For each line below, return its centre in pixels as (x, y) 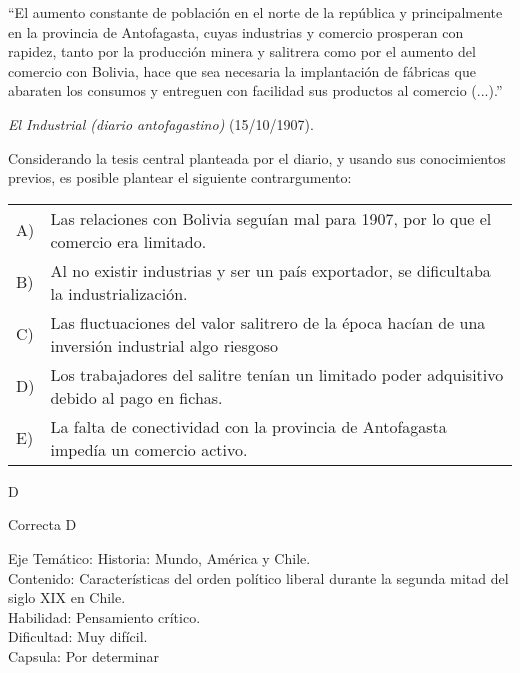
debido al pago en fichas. (136, 397)
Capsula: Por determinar (83, 655)
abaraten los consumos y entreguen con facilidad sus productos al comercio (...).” (255, 90)
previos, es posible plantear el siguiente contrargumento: (180, 177)
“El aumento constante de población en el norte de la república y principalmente (255, 12)
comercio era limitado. (128, 241)
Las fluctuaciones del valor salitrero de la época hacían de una (268, 322)
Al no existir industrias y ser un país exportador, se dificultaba (270, 270)
